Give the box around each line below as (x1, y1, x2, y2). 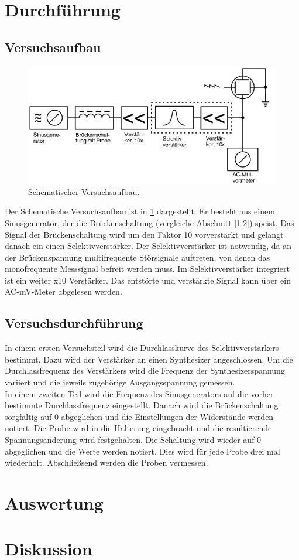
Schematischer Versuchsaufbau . (28, 185, 140, 197)
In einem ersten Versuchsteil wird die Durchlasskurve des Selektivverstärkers (5, 342, 279, 354)
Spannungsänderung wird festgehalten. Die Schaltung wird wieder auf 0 (5, 433, 262, 446)
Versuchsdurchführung (5, 314, 143, 332)
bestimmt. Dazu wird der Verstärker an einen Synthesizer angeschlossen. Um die (5, 353, 293, 365)
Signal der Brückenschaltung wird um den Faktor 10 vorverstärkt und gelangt (5, 228, 284, 240)
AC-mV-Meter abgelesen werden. (5, 285, 122, 298)
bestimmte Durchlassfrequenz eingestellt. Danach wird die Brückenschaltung (5, 399, 279, 411)
